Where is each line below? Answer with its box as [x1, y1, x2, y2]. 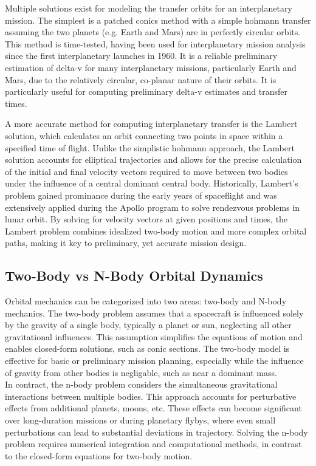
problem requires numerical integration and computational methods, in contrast [5, 437, 302, 450]
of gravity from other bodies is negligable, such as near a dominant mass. [5, 366, 277, 379]
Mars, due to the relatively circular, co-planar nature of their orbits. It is [5, 73, 276, 86]
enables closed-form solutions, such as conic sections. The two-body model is [5, 342, 290, 355]
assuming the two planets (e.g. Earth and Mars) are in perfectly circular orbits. [5, 26, 301, 38]
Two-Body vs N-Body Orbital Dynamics [5, 266, 263, 285]
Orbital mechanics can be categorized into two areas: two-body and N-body [5, 295, 287, 307]
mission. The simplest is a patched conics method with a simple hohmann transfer [5, 13, 311, 26]
